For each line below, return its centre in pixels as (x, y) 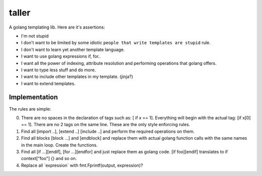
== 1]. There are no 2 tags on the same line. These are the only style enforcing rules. (106, 125)
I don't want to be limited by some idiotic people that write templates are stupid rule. (116, 43)
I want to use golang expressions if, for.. (61, 56)
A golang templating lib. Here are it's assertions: (57, 27)
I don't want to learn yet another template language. (73, 49)
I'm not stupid (35, 36)
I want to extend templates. (48, 83)
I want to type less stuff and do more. (58, 70)
